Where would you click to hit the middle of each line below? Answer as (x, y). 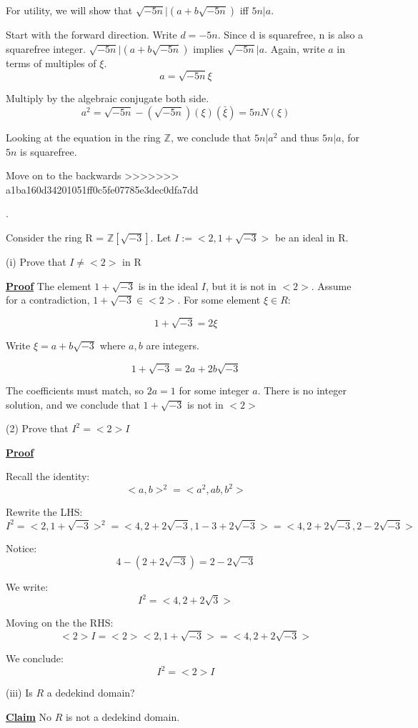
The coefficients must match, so (75, 390)
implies (209, 48)
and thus (300, 137)
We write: (27, 587)
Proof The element (49, 285)
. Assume (331, 285)
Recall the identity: (48, 476)
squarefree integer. (46, 48)
